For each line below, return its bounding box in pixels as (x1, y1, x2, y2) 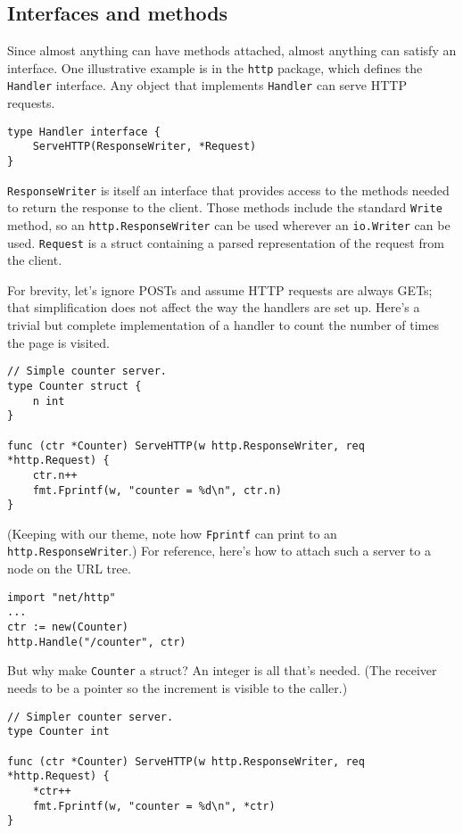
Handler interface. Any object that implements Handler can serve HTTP (7, 76, 407, 95)
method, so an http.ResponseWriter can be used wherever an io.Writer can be (7, 215, 451, 234)
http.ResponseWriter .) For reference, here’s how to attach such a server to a (7, 541, 431, 560)
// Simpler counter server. (7, 710, 174, 723)
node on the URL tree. (7, 559, 131, 578)
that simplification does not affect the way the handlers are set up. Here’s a (7, 298, 420, 317)
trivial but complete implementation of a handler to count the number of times (7, 316, 439, 334)
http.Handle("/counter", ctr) (7, 635, 186, 648)
